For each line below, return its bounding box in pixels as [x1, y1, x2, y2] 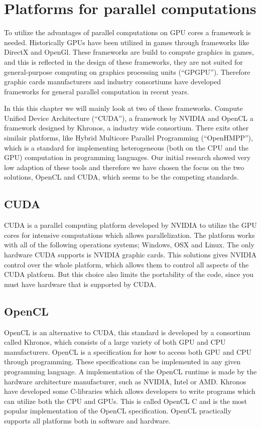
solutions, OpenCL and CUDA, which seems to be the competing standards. [4, 172, 239, 182]
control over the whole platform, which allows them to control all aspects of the [4, 259, 249, 269]
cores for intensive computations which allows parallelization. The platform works [4, 229, 255, 240]
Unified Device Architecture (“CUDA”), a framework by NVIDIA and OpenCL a [4, 112, 253, 123]
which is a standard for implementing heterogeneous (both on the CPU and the [4, 142, 249, 153]
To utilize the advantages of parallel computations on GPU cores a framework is [4, 27, 251, 38]
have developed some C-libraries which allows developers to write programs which [4, 386, 255, 396]
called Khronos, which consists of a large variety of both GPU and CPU [4, 337, 226, 347]
